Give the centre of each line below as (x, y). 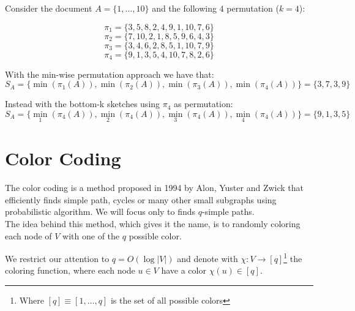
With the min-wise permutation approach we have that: (110, 74)
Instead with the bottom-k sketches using (83, 104)
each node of (28, 235)
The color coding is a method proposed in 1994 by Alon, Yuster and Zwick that (155, 188)
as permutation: (204, 104)
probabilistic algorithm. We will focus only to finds (100, 212)
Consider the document (49, 8)
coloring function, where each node (70, 270)
